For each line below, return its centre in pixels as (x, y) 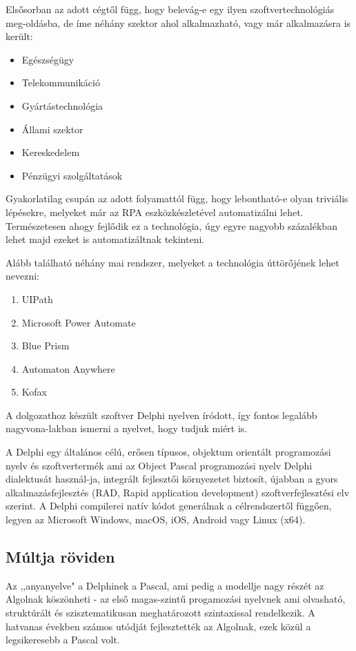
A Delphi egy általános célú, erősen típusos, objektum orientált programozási (168, 452)
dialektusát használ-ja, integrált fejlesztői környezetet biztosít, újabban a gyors (172, 479)
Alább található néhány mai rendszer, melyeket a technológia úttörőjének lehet (172, 262)
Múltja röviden (60, 557)
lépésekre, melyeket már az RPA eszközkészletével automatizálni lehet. (155, 212)
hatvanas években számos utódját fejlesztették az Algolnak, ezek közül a (158, 626)
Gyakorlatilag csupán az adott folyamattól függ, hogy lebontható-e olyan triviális (177, 198)
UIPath (37, 299)
